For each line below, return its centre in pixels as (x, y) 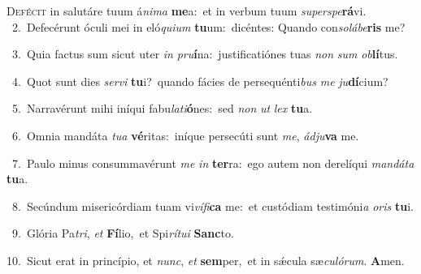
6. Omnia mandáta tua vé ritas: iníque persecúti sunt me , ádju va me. (185, 135)
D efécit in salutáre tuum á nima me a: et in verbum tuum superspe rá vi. (187, 11)
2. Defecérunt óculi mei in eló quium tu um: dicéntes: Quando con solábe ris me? (208, 26)
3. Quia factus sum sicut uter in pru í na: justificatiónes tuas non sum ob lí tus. (205, 54)
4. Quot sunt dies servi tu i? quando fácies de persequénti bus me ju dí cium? (200, 81)
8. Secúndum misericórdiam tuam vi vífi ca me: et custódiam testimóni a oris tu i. (213, 205)
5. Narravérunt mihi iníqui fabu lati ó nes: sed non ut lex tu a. (162, 108)
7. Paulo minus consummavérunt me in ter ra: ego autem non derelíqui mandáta (213, 163)
